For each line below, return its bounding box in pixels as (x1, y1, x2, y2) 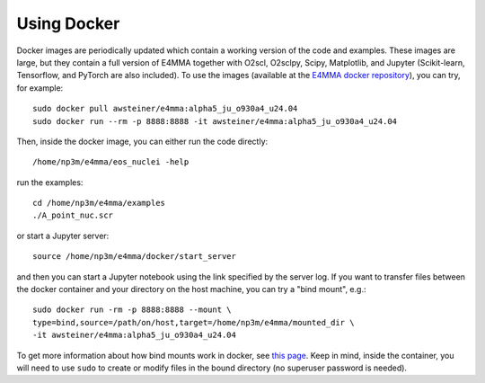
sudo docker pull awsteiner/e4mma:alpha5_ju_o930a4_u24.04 (32, 103, 298, 114)
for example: (16, 82, 64, 94)
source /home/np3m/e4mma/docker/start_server (32, 252, 237, 262)
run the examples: (16, 176, 84, 188)
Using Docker (16, 13, 120, 33)
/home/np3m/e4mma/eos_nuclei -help (32, 157, 190, 167)
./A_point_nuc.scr (32, 210, 114, 220)
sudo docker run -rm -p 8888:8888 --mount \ (32, 305, 233, 315)
